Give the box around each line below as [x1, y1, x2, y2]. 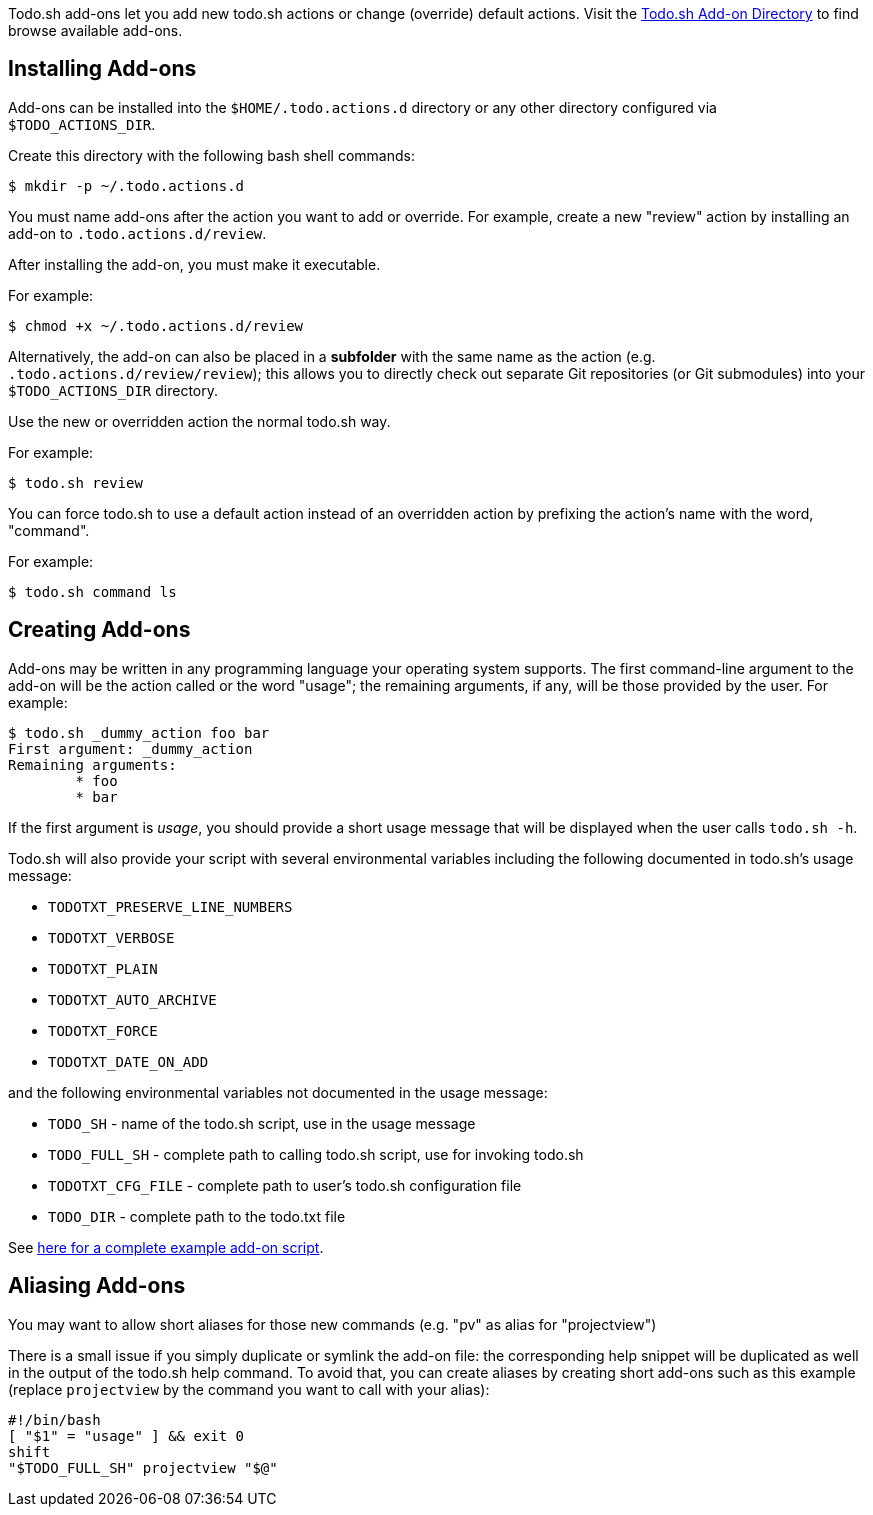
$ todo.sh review [8, 474, 143, 491]
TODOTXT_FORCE [48, 1022, 158, 1039]
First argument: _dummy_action [8, 740, 253, 757]
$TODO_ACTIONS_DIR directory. [8, 381, 219, 399]
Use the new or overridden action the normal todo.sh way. [8, 412, 391, 430]
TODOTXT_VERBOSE [48, 929, 175, 946]
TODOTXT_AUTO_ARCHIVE [48, 991, 217, 1008]
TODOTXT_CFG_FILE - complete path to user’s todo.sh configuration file [48, 1176, 522, 1194]
